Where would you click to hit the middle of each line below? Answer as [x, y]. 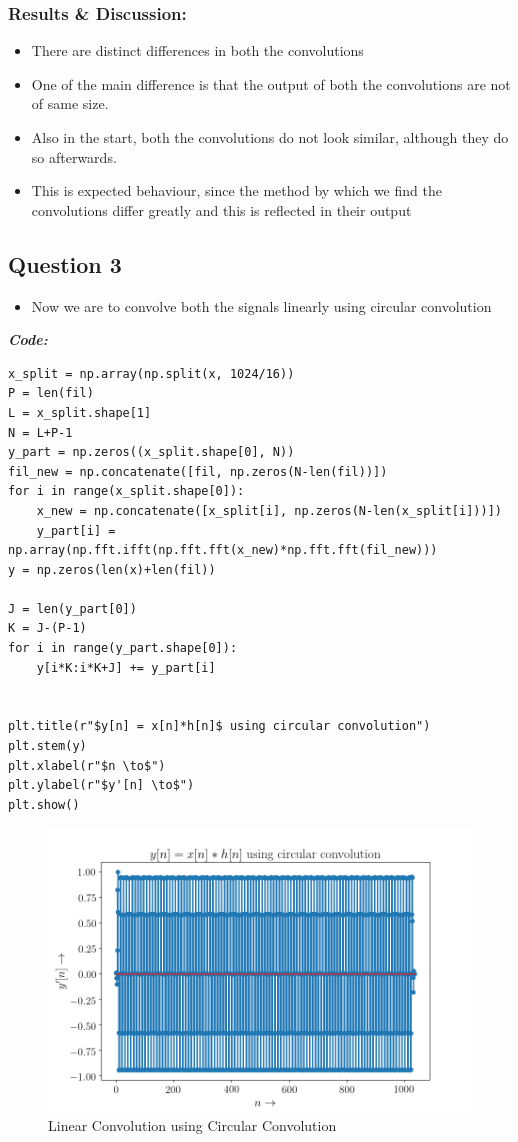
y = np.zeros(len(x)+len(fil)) [112, 569]
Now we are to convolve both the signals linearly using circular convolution [261, 305]
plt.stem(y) [47, 746]
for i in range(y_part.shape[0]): [123, 648]
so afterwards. [74, 156]
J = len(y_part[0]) [72, 608]
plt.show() [44, 804]
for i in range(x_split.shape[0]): [126, 491]
